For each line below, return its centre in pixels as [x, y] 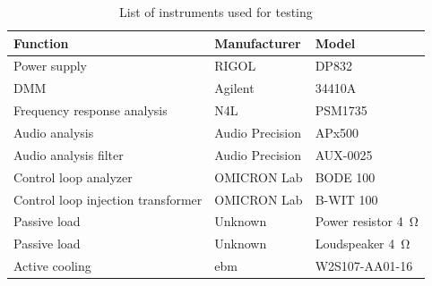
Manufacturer [258, 42]
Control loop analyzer [73, 177]
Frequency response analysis [91, 110]
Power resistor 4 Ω [367, 221]
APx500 [337, 132]
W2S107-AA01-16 [364, 266]
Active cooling [52, 266]
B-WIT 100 [346, 199]
